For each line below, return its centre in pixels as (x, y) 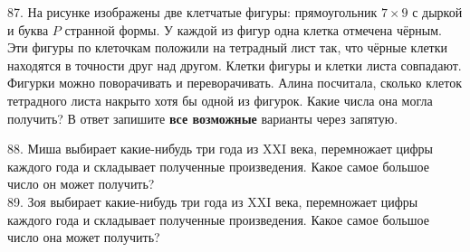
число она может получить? (84, 237)
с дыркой (437, 12)
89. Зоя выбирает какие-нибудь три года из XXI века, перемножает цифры (213, 201)
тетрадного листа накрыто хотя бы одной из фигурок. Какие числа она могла (220, 100)
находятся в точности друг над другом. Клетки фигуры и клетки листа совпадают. (235, 65)
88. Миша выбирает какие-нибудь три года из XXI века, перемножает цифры (221, 149)
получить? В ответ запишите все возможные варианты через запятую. (203, 118)
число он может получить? (81, 184)
